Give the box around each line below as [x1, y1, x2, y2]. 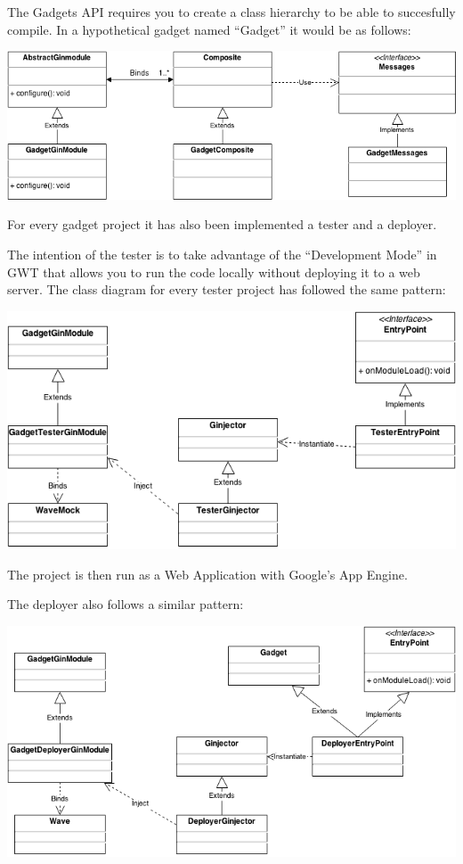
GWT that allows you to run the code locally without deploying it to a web [7, 262, 420, 281]
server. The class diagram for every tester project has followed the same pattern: [7, 280, 446, 299]
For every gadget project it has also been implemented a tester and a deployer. [7, 215, 437, 234]
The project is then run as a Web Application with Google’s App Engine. [7, 564, 408, 583]
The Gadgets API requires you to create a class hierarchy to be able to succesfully [7, 3, 456, 21]
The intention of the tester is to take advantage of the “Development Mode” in [7, 244, 437, 263]
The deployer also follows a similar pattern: [7, 595, 244, 613]
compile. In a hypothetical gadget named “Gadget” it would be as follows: [7, 20, 411, 38]
